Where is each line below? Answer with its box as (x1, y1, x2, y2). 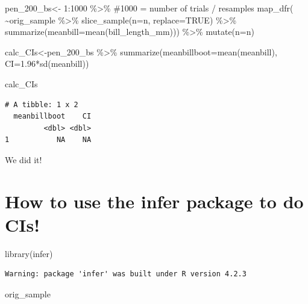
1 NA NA (5, 135, 92, 144)
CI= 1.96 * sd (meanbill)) (5, 57, 89, 70)
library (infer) (5, 247, 53, 259)
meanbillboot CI (13, 112, 92, 121)
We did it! (5, 153, 42, 166)
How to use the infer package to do (5, 188, 304, 213)
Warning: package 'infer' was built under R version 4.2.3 (5, 270, 247, 279)
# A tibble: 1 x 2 (5, 100, 78, 109)
